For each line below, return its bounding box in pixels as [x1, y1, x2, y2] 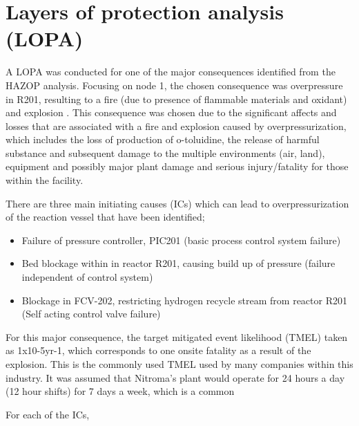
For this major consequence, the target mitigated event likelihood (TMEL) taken [6, 329, 348, 344]
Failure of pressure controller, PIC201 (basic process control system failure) [21, 232, 341, 247]
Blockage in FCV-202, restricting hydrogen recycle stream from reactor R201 [21, 293, 347, 307]
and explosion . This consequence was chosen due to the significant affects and [6, 105, 337, 120]
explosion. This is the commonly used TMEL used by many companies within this [6, 357, 353, 371]
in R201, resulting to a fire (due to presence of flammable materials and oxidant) [6, 91, 347, 106]
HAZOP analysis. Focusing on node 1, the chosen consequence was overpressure [6, 77, 343, 92]
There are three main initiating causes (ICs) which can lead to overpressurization [6, 196, 349, 210]
